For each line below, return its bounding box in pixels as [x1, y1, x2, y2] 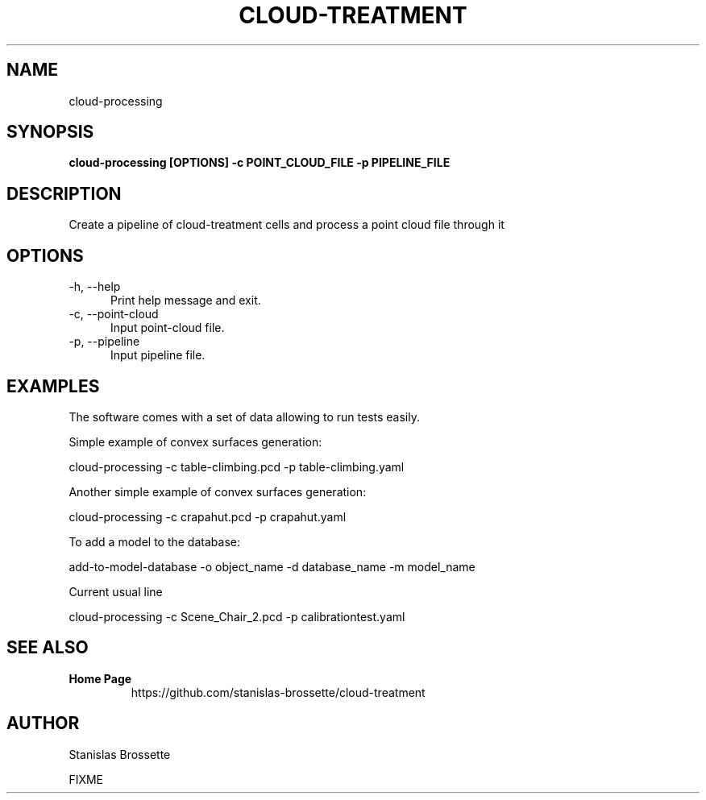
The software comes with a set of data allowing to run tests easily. [69, 409, 420, 424]
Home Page [69, 671, 132, 686]
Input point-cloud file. [110, 321, 225, 335]
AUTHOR [6, 713, 80, 734]
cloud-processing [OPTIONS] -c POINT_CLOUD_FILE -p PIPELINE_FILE [69, 155, 451, 170]
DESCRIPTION [6, 183, 122, 204]
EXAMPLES [6, 375, 100, 396]
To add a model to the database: [69, 534, 240, 549]
